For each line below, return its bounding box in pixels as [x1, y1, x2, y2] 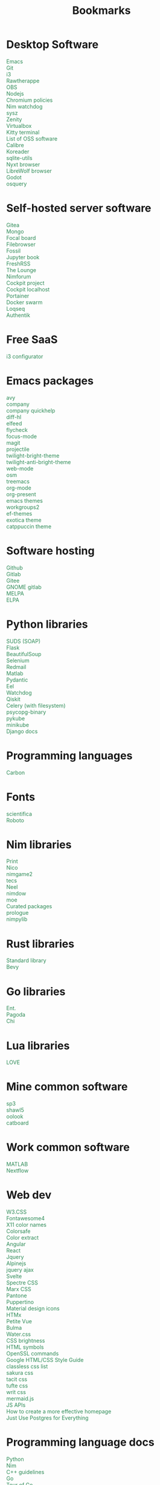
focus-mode [6, 433, 37, 440]
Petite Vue [6, 1318, 32, 1325]
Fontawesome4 [6, 1215, 45, 1222]
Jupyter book [6, 253, 40, 261]
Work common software [6, 1140, 130, 1154]
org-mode [6, 484, 31, 491]
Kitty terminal [6, 128, 40, 136]
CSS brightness [6, 1337, 45, 1344]
